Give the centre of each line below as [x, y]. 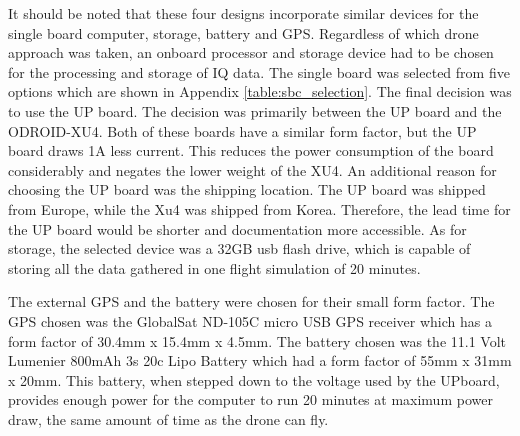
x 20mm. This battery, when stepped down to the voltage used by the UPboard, [254, 379]
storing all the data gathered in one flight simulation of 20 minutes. [214, 267]
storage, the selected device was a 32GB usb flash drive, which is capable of [239, 248]
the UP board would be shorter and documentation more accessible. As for [237, 228]
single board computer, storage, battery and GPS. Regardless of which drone [243, 32]
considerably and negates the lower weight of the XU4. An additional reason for [252, 169]
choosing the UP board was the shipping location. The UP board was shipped [247, 189]
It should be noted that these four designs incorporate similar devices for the [243, 13]
